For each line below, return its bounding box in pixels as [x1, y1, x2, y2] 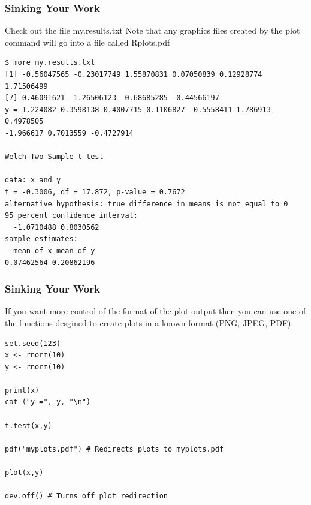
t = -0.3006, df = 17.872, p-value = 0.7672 [5, 187, 185, 196]
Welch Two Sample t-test [5, 152, 104, 161]
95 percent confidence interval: [5, 211, 138, 220]
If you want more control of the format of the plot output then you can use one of [5, 305, 306, 317]
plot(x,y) [5, 468, 44, 477]
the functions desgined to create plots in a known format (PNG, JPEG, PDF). [5, 316, 294, 329]
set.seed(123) [5, 339, 61, 348]
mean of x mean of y [13, 246, 95, 255]
